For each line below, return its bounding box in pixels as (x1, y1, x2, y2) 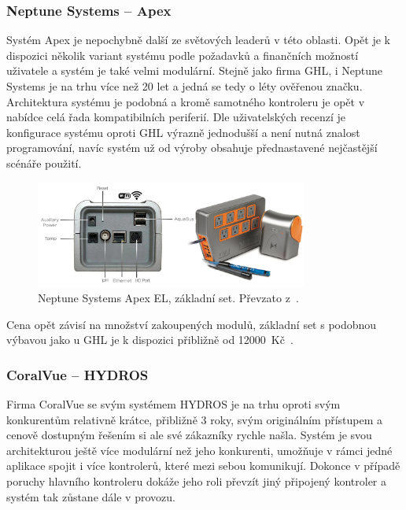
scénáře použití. (6, 154, 82, 171)
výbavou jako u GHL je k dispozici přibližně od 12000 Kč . (6, 331, 293, 348)
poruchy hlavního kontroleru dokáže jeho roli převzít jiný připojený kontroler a (6, 473, 387, 490)
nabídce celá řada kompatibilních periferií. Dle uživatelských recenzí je (6, 109, 345, 125)
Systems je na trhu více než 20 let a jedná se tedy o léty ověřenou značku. (6, 78, 363, 94)
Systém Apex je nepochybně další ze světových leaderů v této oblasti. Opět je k (6, 31, 390, 48)
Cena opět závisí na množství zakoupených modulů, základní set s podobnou (6, 316, 377, 332)
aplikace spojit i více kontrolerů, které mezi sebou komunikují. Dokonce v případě (6, 457, 400, 474)
